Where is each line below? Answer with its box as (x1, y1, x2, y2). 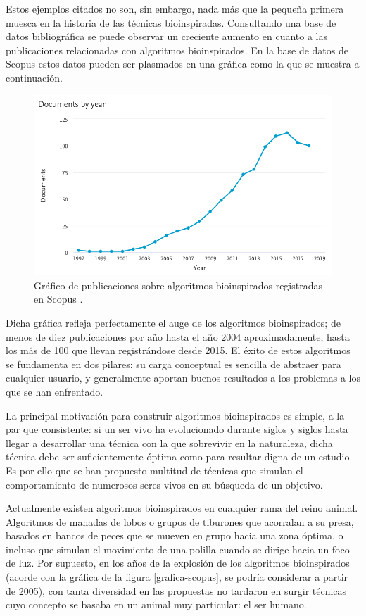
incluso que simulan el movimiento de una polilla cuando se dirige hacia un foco (6, 541, 350, 556)
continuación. (6, 70, 63, 84)
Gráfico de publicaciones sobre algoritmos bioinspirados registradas (34, 277, 323, 292)
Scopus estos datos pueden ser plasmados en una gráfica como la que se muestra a (6, 56, 360, 71)
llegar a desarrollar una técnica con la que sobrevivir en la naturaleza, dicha (6, 435, 333, 450)
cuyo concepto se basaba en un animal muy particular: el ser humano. (6, 597, 307, 612)
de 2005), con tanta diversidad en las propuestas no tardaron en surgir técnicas (6, 583, 347, 598)
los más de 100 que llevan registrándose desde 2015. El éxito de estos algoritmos (6, 343, 351, 358)
